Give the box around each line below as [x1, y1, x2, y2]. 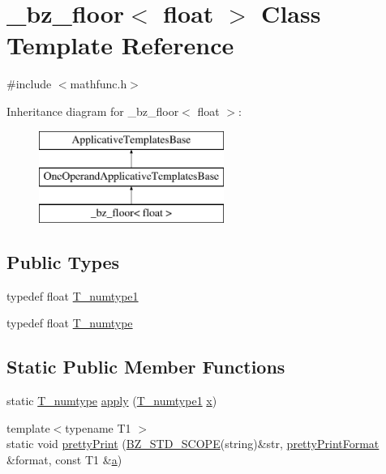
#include [6, 75, 52, 92]
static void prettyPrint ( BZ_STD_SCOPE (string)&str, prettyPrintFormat [6, 435, 380, 452]
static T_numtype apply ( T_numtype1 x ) [6, 392, 217, 409]
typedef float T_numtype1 [6, 287, 139, 304]
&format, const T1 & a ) [6, 451, 122, 468]
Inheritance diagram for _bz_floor [6, 102, 179, 119]
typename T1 [65, 419, 131, 436]
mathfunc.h [70, 75, 127, 92]
